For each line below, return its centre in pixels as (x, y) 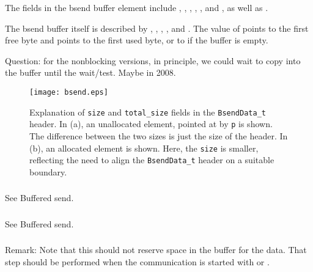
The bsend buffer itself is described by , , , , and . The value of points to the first (157, 28)
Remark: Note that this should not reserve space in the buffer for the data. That (156, 250)
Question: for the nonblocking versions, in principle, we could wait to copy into (153, 60)
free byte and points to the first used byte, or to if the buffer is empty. (137, 40)
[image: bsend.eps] (69, 92)
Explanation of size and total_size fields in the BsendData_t (148, 112)
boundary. (48, 171)
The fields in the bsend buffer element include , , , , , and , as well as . (137, 7)
